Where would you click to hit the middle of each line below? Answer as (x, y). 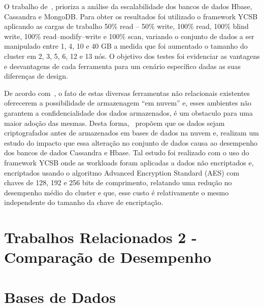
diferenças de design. (36, 76)
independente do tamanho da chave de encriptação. (84, 202)
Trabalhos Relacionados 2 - (101, 237)
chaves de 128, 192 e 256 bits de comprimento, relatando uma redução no (118, 182)
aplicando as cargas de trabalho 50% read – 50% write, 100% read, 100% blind (126, 26)
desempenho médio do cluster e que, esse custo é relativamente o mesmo (117, 192)
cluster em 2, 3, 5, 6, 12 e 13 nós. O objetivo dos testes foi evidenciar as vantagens (132, 56)
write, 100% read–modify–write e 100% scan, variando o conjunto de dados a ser (129, 36)
